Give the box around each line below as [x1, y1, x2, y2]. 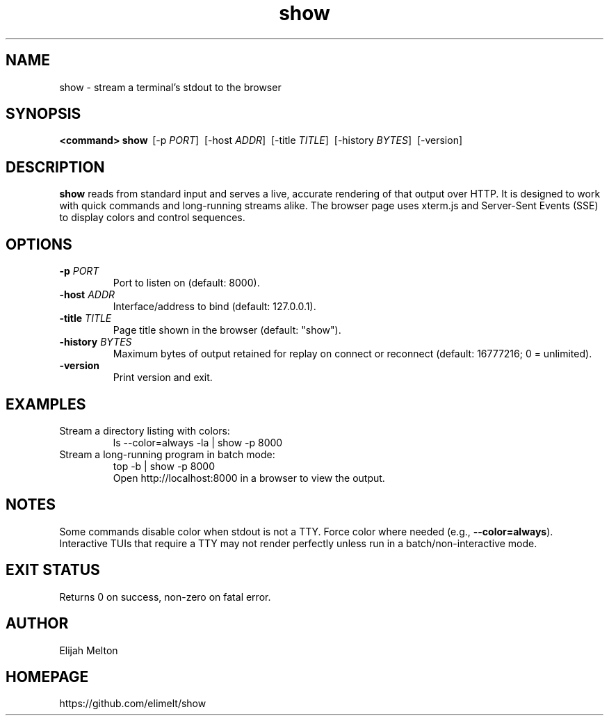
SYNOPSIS [6, 105, 81, 123]
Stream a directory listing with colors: [59, 424, 230, 437]
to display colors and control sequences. [59, 211, 245, 224]
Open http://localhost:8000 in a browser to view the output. [113, 471, 385, 484]
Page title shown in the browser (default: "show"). [113, 324, 341, 337]
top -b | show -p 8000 [113, 460, 215, 472]
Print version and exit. [113, 371, 213, 384]
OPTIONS [6, 235, 72, 253]
